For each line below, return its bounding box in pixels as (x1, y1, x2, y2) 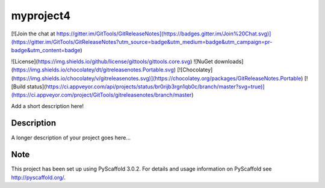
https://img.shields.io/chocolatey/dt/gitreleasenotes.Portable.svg (13, 66, 175, 73)
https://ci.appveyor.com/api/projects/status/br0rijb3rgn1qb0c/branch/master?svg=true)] (46, 83, 265, 90)
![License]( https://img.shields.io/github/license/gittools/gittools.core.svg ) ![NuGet (11, 58, 213, 65)
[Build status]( (11, 83, 46, 90)
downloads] (214, 58, 244, 65)
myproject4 (11, 9, 71, 22)
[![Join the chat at (11, 30, 55, 37)
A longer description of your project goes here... (11, 134, 131, 141)
